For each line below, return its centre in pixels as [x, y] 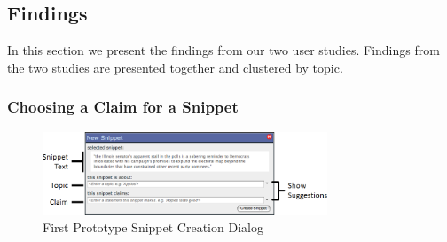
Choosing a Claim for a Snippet [123, 107]
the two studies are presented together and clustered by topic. [175, 67]
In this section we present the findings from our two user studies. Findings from [223, 50]
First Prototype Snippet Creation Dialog [153, 226]
